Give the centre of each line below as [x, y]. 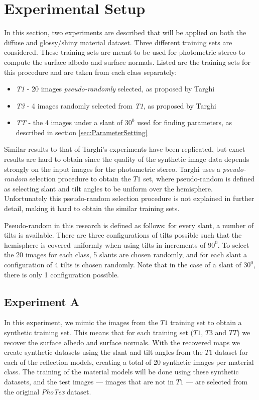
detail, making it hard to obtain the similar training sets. [92, 208]
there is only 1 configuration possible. [61, 274]
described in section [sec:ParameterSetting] [82, 132]
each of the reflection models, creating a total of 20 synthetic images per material [129, 362]
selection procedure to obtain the [80, 179]
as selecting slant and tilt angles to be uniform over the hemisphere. [108, 188]
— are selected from [217, 381]
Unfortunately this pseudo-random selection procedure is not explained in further [129, 198]
